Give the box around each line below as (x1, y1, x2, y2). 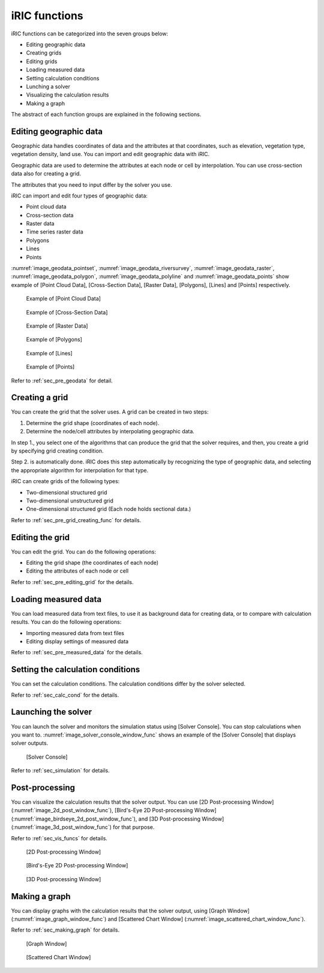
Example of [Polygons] (26, 336, 82, 343)
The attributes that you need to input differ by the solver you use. (11, 181, 172, 188)
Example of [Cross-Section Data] (26, 309, 108, 316)
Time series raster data (26, 228, 83, 235)
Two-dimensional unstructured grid (26, 497, 114, 504)
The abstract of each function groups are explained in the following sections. (11, 111, 202, 118)
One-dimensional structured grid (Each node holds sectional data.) (26, 505, 191, 513)
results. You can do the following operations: (11, 618, 122, 625)
